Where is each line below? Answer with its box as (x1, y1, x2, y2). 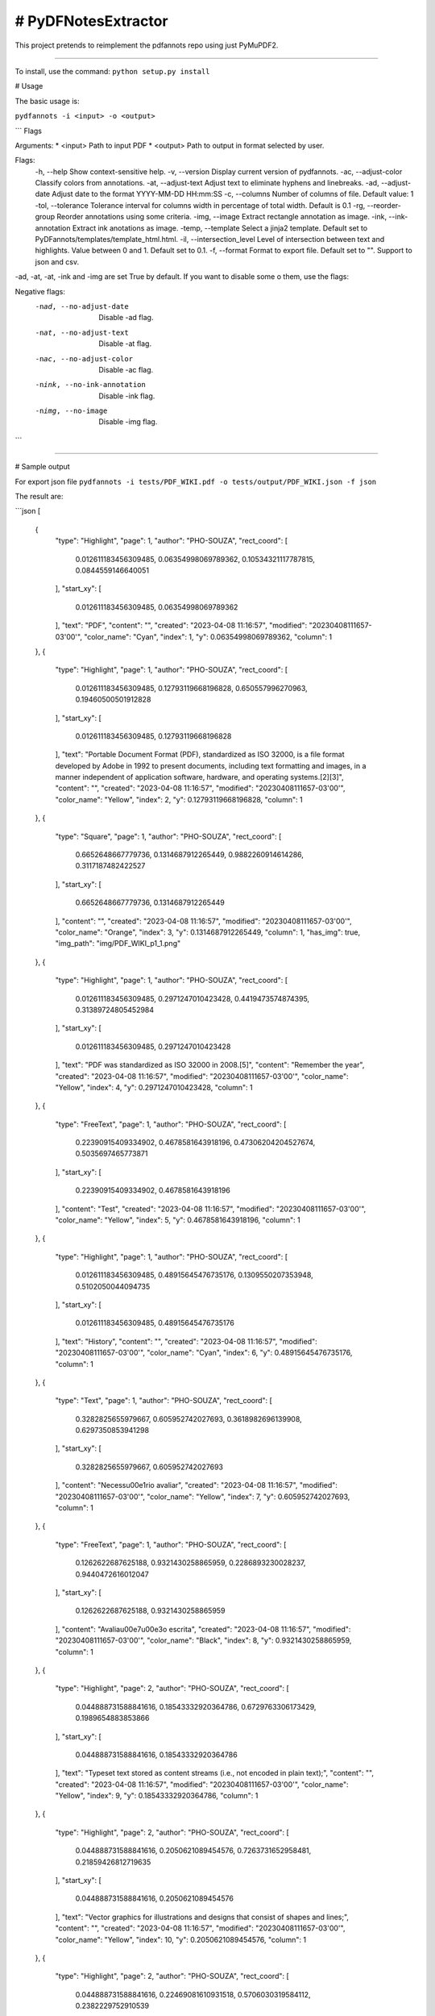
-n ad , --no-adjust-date (35, 302, 129, 310)
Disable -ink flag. (98, 391, 155, 401)
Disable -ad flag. (98, 313, 154, 323)
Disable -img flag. (98, 417, 158, 427)
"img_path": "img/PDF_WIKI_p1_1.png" (55, 939, 181, 948)
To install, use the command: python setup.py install (14, 66, 210, 76)
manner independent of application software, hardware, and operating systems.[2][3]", (55, 773, 344, 782)
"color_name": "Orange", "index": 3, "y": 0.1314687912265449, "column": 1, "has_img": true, (55, 927, 361, 937)
